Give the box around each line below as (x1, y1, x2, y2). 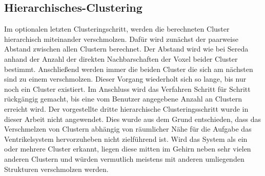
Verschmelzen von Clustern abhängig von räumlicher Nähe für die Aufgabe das (4, 123, 252, 134)
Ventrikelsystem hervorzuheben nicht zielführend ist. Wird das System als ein (4, 133, 248, 144)
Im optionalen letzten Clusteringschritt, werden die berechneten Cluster (4, 23, 230, 34)
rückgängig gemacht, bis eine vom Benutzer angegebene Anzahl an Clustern (4, 93, 242, 104)
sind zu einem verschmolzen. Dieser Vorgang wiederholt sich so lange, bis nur (4, 73, 247, 84)
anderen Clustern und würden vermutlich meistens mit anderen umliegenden (4, 153, 244, 164)
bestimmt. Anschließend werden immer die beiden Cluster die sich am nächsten (4, 63, 253, 74)
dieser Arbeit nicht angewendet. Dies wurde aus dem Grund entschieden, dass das (4, 113, 261, 124)
